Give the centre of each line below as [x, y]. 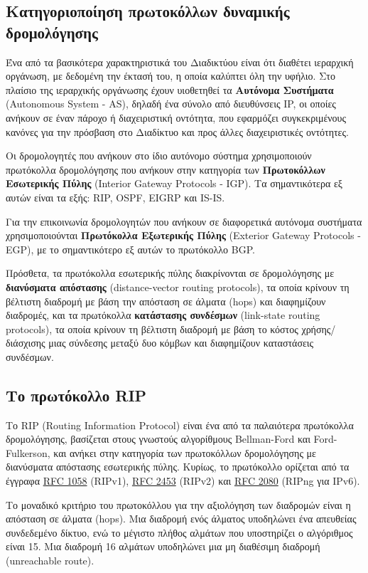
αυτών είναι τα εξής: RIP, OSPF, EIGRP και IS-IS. [115, 197]
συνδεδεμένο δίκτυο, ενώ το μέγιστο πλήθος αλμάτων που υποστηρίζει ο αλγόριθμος [179, 532]
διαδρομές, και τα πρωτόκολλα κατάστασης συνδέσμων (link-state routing [163, 315]
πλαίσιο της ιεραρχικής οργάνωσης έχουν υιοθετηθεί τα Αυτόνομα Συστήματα [170, 89]
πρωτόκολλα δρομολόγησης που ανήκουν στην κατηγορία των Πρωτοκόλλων [166, 169]
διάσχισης [26, 343]
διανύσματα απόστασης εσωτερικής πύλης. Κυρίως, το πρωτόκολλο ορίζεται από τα [178, 467]
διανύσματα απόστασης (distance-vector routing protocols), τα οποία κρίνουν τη [178, 286]
